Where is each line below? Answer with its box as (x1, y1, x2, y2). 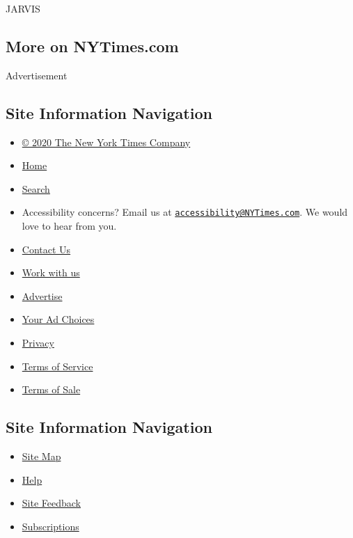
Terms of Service (22, 358, 93, 373)
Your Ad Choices (22, 312, 95, 326)
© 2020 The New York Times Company (22, 134, 191, 149)
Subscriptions (22, 519, 79, 533)
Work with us (22, 265, 80, 280)
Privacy (22, 335, 54, 349)
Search (22, 181, 50, 196)
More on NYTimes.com (6, 35, 179, 56)
